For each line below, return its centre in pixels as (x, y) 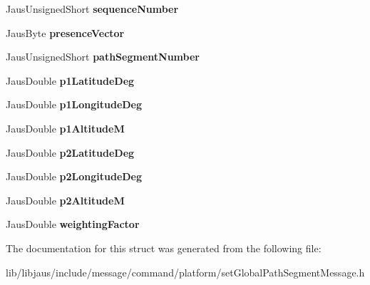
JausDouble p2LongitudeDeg (74, 176)
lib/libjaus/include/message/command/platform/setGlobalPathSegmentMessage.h (185, 272)
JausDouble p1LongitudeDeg (74, 104)
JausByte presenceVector (65, 32)
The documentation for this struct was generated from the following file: (164, 248)
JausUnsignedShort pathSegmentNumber (103, 57)
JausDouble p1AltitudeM (65, 128)
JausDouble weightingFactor (73, 224)
